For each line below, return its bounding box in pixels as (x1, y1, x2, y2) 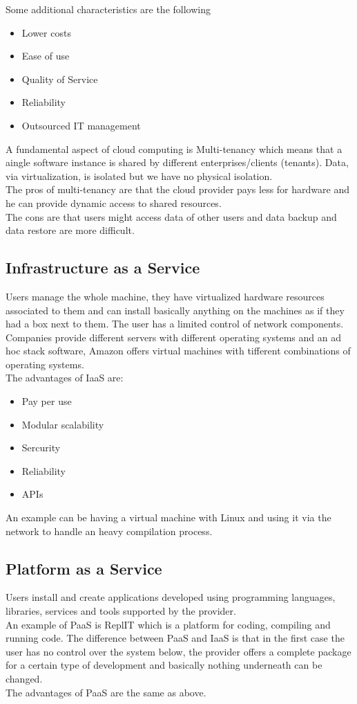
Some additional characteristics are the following (6, 2, 211, 16)
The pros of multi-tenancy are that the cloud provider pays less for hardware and (6, 182, 349, 197)
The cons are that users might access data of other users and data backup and (6, 209, 337, 224)
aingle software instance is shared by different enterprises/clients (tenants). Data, (6, 155, 349, 170)
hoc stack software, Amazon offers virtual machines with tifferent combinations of (6, 343, 351, 358)
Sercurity (21, 440, 61, 455)
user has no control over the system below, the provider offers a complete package (6, 644, 351, 658)
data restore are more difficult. (6, 223, 135, 237)
